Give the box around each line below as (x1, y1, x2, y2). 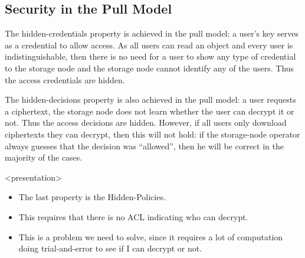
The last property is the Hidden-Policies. (18, 191, 166, 203)
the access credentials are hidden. (5, 73, 125, 86)
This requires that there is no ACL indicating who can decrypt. (18, 210, 248, 223)
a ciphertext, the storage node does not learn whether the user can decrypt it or (5, 104, 294, 117)
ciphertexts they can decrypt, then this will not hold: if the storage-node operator (5, 128, 300, 140)
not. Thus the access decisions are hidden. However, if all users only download (5, 116, 287, 129)
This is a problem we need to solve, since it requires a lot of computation (18, 230, 283, 243)
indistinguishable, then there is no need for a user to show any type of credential (5, 50, 296, 63)
